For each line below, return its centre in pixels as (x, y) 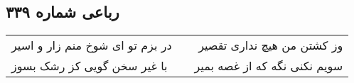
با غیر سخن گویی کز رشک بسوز (90, 66)
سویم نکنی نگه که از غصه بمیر (269, 66)
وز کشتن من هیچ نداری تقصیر (271, 45)
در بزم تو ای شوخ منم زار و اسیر (92, 45)
